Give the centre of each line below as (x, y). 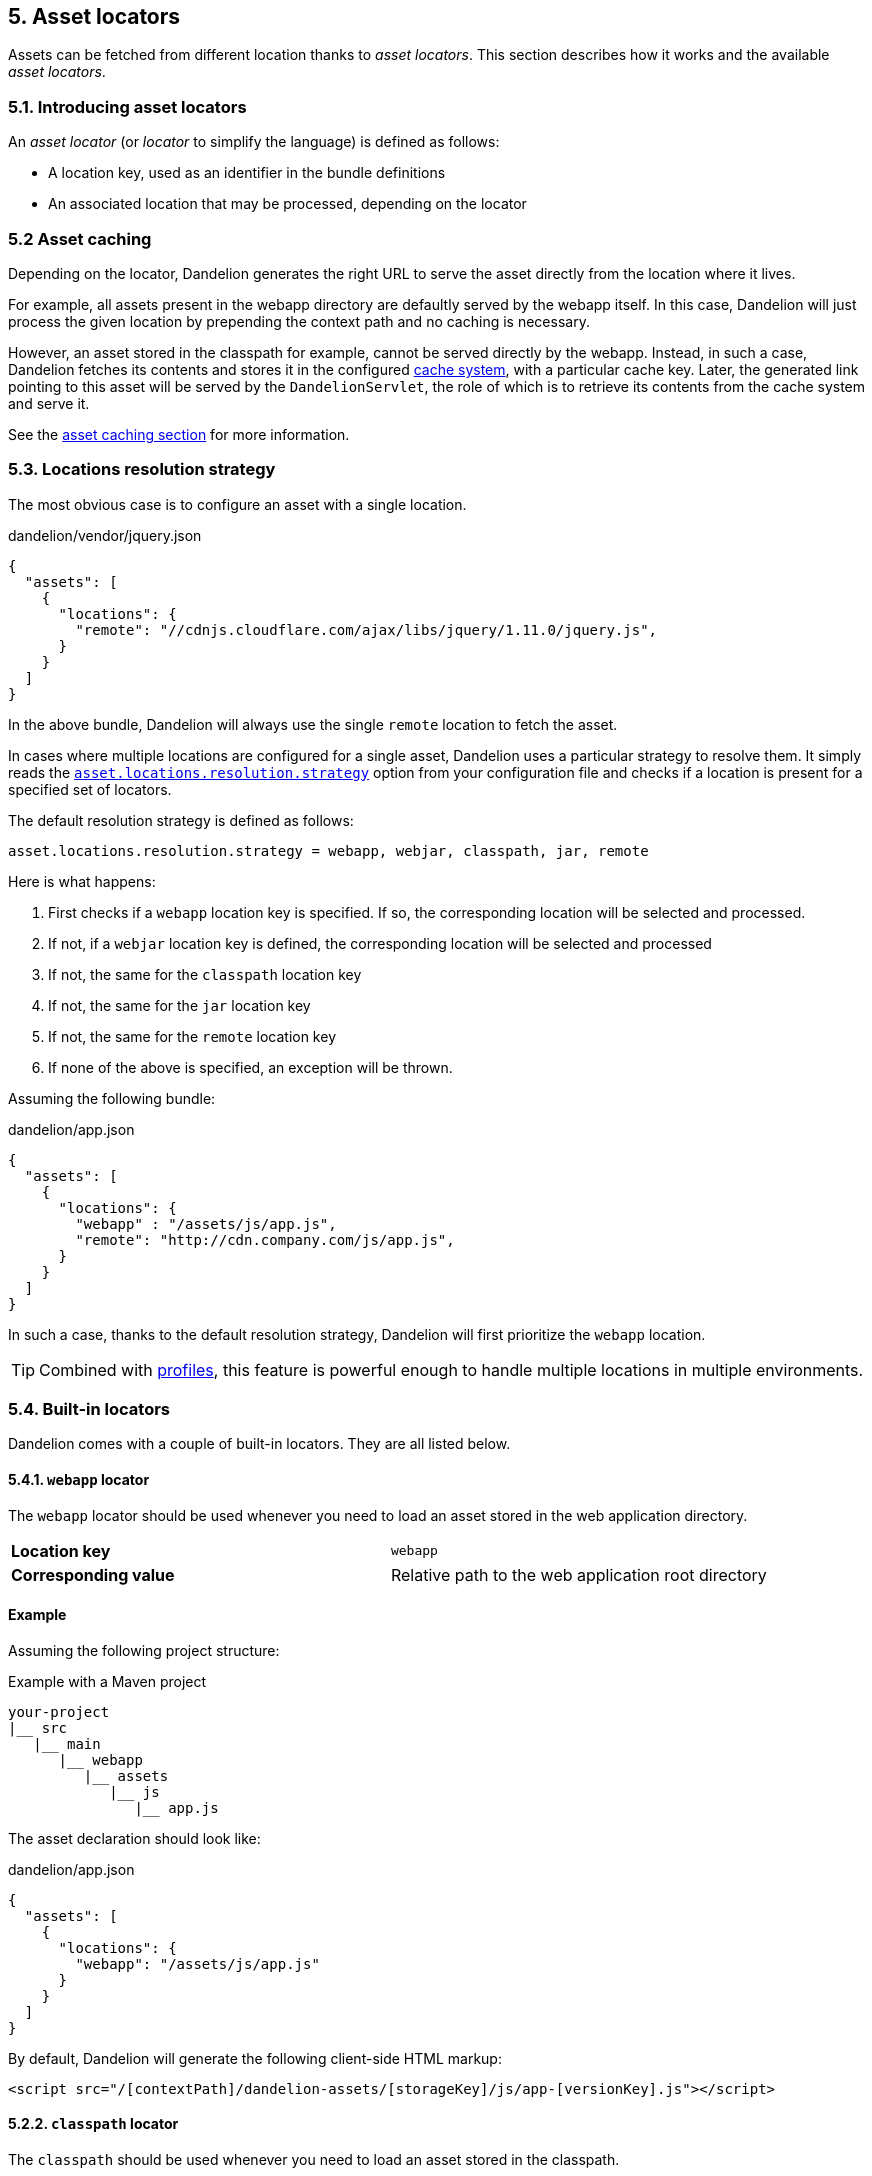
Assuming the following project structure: (144, 1650)
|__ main (67, 1743)
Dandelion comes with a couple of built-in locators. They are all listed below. (259, 1444)
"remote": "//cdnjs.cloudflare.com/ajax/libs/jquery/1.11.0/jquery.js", (366, 629)
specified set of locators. (90, 789)
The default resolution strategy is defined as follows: (181, 820)
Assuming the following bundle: (112, 1098)
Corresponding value (93, 1574)
